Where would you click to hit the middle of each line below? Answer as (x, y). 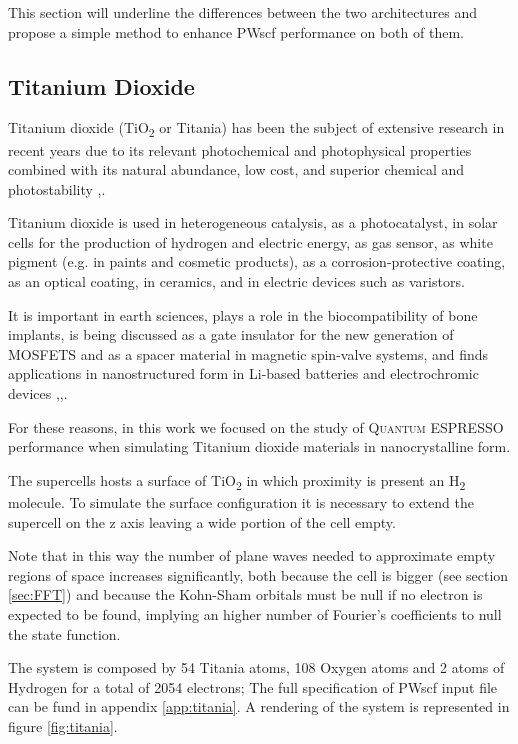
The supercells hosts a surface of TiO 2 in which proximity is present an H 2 (237, 481)
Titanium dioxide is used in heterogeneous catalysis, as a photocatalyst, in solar (253, 222)
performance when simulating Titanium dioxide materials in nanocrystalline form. (259, 446)
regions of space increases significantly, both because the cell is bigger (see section (258, 574)
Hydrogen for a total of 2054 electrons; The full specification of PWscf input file (253, 686)
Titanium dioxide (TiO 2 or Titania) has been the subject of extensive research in (256, 129)
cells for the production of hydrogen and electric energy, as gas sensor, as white (250, 241)
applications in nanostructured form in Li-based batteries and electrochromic (243, 373)
